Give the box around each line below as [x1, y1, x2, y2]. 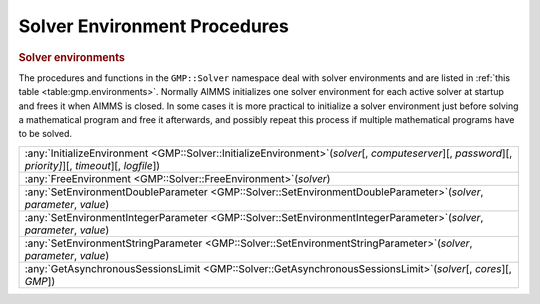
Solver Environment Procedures [18, 15, 289, 37]
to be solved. [18, 128, 73, 140]
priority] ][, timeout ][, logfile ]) [24, 158, 160, 172]
